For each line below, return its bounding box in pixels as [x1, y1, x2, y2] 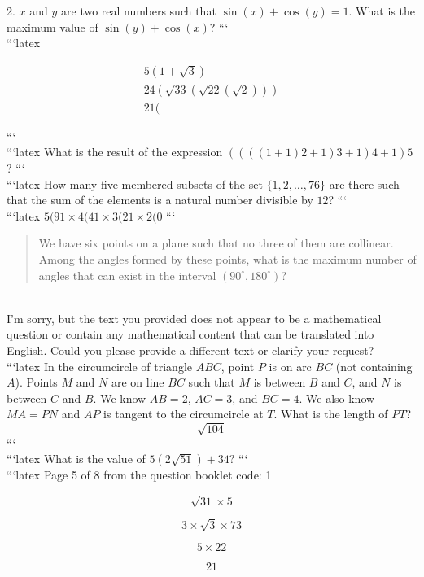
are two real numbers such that [61, 2, 216, 19]
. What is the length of [273, 405, 388, 422]
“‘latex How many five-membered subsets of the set [7, 175, 263, 192]
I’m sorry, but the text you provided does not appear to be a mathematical [7, 309, 382, 326]
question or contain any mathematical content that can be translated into [7, 326, 374, 343]
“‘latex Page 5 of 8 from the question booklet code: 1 [7, 466, 272, 483]
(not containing [335, 357, 413, 374]
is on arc [269, 357, 312, 374]
